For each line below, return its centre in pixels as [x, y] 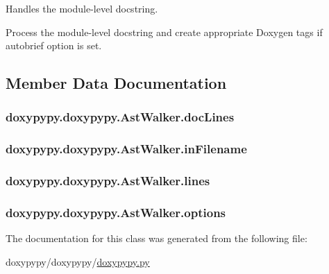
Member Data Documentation [116, 83]
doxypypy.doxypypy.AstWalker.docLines [120, 117]
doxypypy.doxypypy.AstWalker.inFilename [126, 149]
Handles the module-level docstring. [82, 8]
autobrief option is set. [54, 45]
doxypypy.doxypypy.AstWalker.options [116, 213]
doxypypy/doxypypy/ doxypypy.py [78, 261]
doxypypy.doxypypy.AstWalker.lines [108, 181]
